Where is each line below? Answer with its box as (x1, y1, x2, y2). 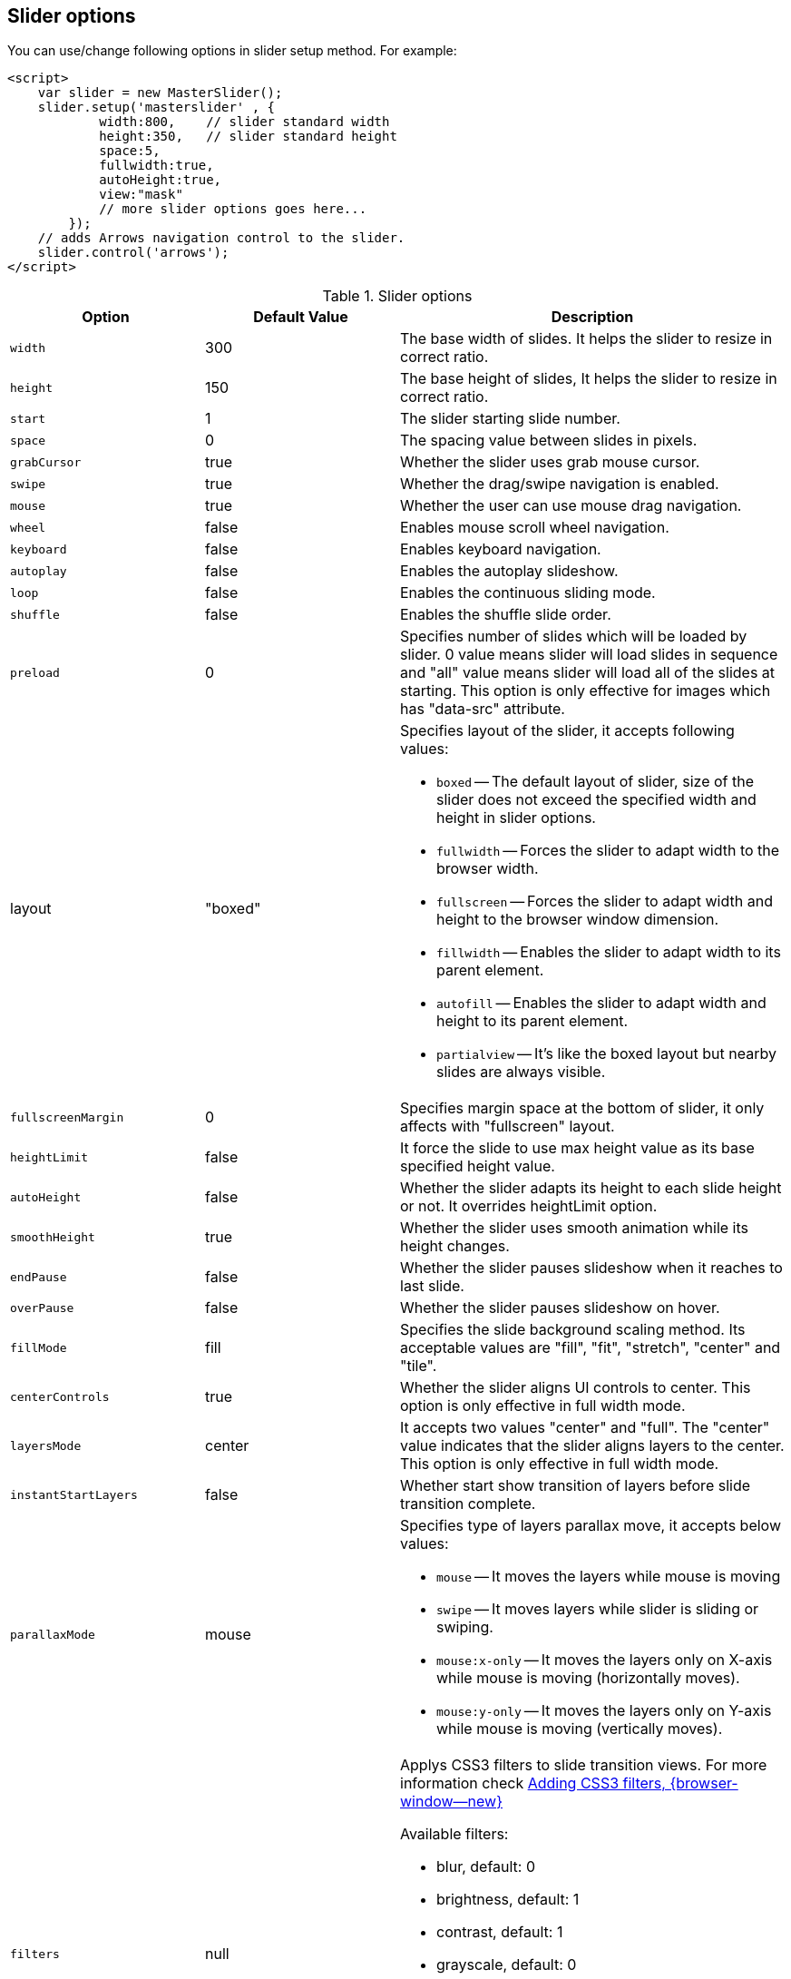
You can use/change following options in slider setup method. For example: (7, 43, 457, 59)
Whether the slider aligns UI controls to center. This (400, 1378, 751, 1397)
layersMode (10, 1438, 82, 1453)
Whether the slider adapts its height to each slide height (400, 1179, 782, 1198)
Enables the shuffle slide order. (400, 605, 611, 624)
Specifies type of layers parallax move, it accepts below (400, 1516, 782, 1535)
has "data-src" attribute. (400, 700, 565, 719)
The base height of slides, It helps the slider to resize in (400, 369, 777, 388)
